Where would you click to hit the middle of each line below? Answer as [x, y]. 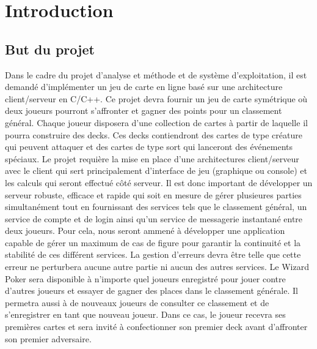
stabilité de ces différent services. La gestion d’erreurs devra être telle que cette [153, 254]
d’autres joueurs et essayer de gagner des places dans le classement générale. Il [151, 291]
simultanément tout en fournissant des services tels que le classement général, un [156, 207]
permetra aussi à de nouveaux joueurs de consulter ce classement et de [137, 302]
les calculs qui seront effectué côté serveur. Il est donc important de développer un [159, 182]
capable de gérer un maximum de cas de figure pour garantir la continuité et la [153, 242]
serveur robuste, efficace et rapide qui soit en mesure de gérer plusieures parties [153, 194]
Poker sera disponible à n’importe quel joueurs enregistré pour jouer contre [145, 278]
